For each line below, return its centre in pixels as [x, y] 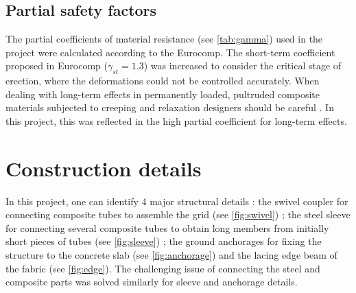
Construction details [104, 168]
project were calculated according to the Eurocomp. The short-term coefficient [170, 52]
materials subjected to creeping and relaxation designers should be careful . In [170, 107]
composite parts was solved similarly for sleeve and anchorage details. [152, 282]
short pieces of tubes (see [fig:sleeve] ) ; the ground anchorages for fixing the [164, 241]
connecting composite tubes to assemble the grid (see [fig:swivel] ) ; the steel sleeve [178, 214]
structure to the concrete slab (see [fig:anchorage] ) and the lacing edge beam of [171, 255]
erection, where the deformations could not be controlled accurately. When [163, 81]
